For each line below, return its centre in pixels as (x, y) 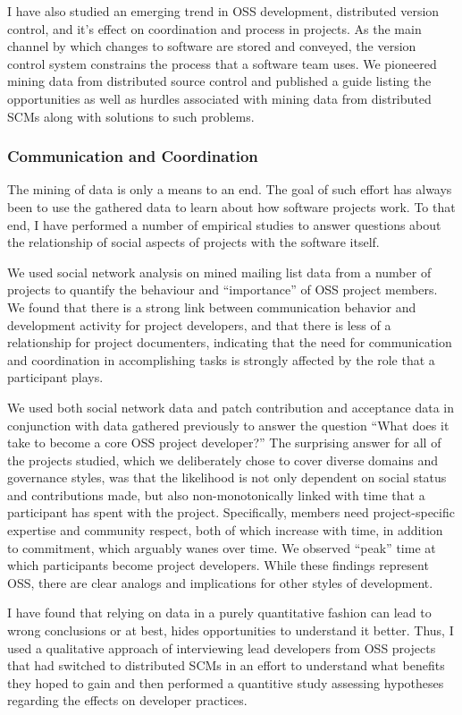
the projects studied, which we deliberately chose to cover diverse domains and (223, 460)
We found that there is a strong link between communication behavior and (212, 306)
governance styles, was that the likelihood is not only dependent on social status (227, 477)
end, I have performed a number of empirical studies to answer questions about (224, 224)
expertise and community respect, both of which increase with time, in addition (225, 530)
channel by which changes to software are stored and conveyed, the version (212, 46)
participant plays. (55, 377)
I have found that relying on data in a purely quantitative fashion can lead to (219, 613)
